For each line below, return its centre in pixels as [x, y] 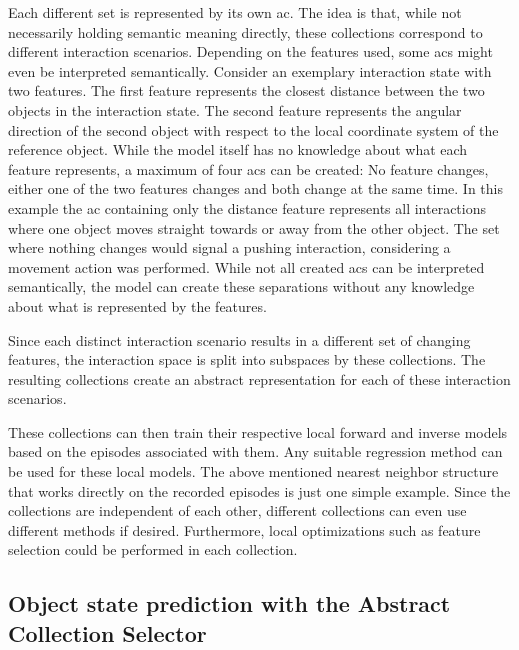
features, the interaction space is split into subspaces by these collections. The [247, 359]
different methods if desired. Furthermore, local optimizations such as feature [244, 529]
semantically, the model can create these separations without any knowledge [241, 286]
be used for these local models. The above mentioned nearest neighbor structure [253, 471]
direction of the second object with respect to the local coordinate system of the [253, 129]
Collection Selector [107, 632]
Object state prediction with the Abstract [229, 603]
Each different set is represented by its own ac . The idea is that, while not [235, 12]
